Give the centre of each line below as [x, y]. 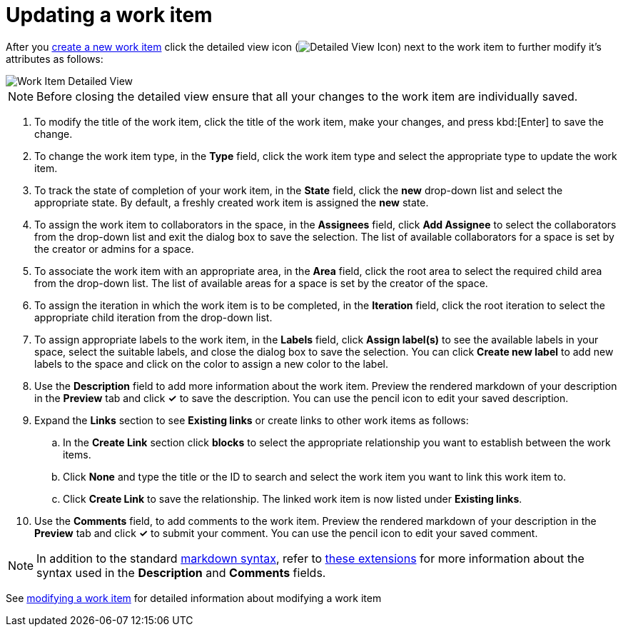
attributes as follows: [55, 59]
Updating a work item [109, 15]
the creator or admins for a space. [114, 249]
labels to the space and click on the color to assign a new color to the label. [211, 363]
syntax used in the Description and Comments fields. [181, 572]
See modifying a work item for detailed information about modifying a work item [194, 598]
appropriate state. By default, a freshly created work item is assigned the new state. [232, 202]
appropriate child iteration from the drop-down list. [153, 317]
